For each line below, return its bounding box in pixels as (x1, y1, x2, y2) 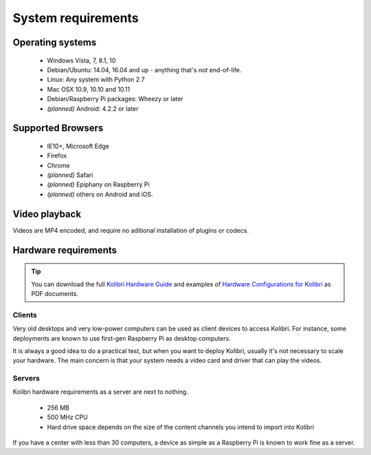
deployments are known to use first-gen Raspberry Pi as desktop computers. (12, 334, 232, 342)
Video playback (12, 208, 82, 220)
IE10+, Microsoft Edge (47, 142, 110, 150)
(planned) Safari (47, 171, 93, 179)
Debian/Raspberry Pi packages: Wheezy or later (47, 95, 183, 103)
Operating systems (12, 36, 97, 48)
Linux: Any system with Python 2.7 (47, 76, 145, 84)
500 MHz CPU (47, 413, 89, 421)
